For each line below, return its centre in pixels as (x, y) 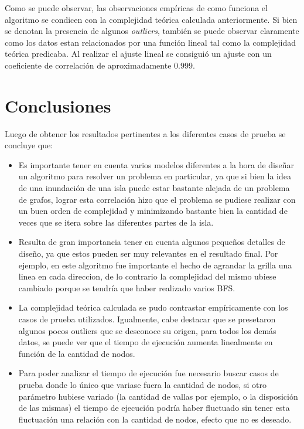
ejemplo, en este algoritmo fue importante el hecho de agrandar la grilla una (155, 265)
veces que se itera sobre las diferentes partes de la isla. (116, 222)
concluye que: (29, 145)
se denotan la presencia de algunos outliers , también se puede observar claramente (152, 31)
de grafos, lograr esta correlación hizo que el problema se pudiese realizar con (157, 199)
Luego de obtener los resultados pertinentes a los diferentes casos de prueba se (145, 133)
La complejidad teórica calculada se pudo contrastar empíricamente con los (153, 307)
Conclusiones (58, 105)
